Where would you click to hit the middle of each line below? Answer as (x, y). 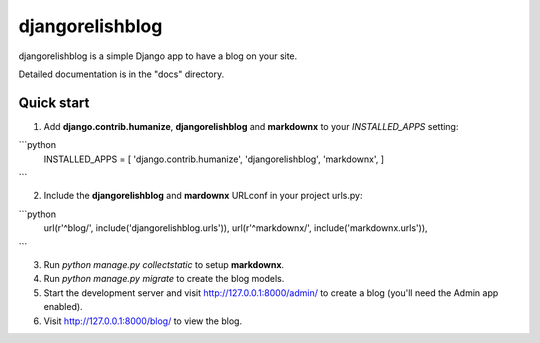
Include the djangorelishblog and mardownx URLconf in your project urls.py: (203, 196)
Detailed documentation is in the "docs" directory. (121, 74)
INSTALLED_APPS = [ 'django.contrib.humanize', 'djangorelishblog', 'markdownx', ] (214, 159)
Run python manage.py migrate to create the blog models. (164, 279)
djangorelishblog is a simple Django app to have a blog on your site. (158, 56)
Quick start (54, 102)
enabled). (63, 307)
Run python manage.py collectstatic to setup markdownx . (164, 264)
